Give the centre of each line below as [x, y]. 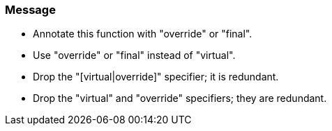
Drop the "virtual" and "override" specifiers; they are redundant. [180, 98]
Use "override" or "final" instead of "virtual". [134, 55]
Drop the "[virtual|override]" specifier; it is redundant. [156, 77]
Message [30, 10]
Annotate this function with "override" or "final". [143, 34]
